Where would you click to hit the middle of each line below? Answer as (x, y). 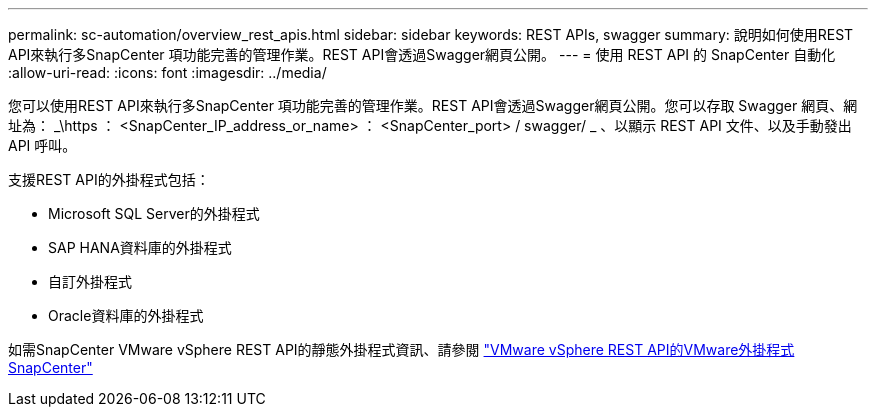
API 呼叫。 (42, 145)
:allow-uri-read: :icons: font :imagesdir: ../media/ (167, 72)
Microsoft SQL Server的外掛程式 (154, 213)
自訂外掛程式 (90, 281)
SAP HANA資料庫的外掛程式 (140, 247)
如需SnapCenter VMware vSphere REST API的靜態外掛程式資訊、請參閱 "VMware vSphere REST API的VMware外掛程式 (401, 349)
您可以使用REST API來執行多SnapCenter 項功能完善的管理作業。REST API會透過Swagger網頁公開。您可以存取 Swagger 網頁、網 (433, 105)
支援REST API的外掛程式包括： (109, 179)
